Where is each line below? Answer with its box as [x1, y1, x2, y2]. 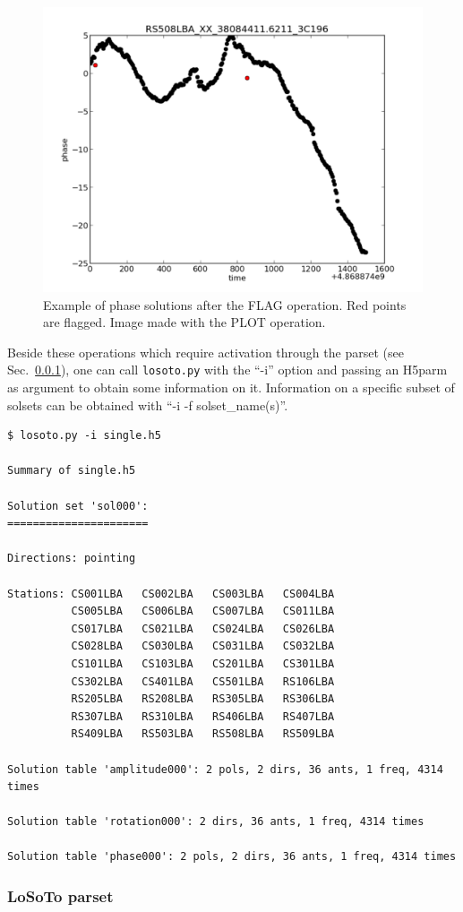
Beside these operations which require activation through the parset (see [7, 342, 404, 361]
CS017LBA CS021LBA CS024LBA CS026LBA [71, 622, 335, 635]
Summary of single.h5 [7, 464, 136, 478]
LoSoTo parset [7, 884, 114, 907]
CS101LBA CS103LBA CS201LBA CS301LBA [71, 657, 335, 670]
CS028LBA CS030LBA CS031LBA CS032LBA [71, 640, 335, 653]
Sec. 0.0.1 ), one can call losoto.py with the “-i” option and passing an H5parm [7, 360, 448, 379]
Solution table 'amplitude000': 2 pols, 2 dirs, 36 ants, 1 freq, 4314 [7, 762, 443, 776]
